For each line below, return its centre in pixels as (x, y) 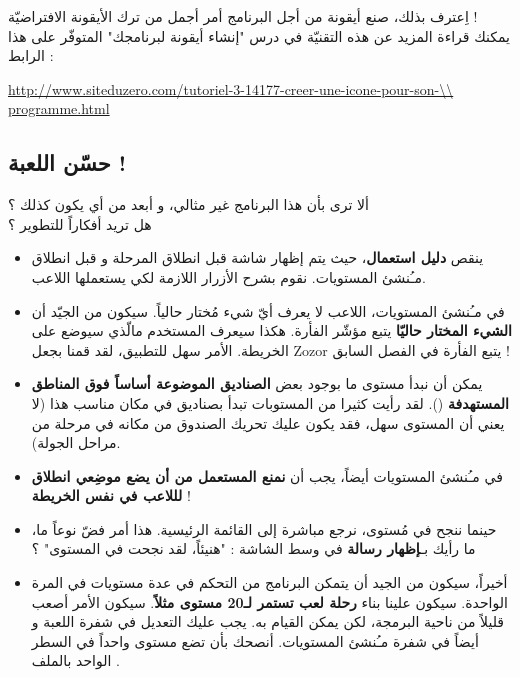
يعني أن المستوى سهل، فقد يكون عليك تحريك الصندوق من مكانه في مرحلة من (268, 422)
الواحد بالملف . (75, 660)
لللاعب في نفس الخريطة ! (111, 495)
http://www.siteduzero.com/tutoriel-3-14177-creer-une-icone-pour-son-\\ (231, 88)
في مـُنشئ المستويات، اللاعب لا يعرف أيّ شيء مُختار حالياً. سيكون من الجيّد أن (268, 310)
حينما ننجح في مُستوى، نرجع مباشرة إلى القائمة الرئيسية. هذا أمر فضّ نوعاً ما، (264, 528)
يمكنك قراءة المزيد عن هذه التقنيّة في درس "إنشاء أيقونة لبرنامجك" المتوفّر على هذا (259, 35)
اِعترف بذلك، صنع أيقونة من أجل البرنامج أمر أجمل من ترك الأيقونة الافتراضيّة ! (243, 16)
